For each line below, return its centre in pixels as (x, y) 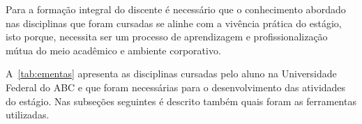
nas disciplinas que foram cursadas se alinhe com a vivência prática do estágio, (174, 23)
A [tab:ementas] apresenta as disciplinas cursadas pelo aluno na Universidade (171, 73)
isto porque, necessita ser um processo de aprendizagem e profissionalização (167, 37)
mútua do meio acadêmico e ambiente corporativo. (113, 50)
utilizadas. (28, 115)
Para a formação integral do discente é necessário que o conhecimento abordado (176, 9)
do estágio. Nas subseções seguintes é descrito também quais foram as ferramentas (181, 101)
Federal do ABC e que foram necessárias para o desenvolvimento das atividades (176, 87)
